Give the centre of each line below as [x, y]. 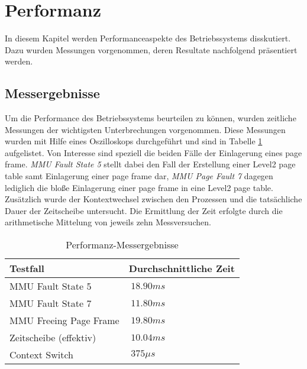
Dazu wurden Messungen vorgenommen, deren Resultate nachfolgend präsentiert [151, 49]
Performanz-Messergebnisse [122, 245]
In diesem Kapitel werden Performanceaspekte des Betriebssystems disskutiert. [148, 38]
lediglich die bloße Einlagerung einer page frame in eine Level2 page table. [139, 187]
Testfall [27, 268]
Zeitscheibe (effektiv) [53, 338]
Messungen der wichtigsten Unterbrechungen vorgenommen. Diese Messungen [145, 129]
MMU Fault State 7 [51, 303]
